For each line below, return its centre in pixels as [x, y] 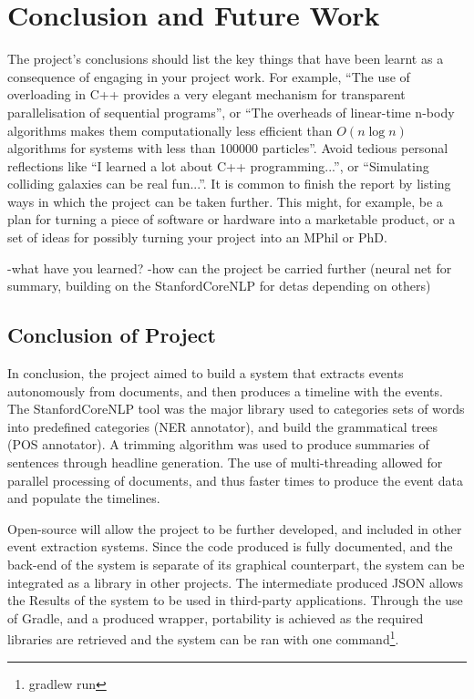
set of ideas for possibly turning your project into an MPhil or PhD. [197, 237]
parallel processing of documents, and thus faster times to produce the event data [235, 480]
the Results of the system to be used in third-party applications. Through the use [235, 600]
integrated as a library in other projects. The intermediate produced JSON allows [236, 582]
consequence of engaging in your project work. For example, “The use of [209, 76]
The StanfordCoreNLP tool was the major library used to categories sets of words [236, 409]
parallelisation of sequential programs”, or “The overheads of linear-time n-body [231, 112]
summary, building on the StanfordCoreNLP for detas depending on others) [219, 286]
